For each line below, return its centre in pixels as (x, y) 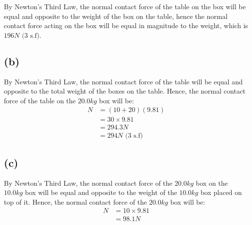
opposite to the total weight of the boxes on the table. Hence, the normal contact (125, 91)
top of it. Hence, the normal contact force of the (76, 201)
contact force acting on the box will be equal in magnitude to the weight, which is (126, 25)
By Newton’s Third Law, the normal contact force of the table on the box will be (125, 6)
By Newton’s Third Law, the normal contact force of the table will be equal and (123, 81)
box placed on (221, 192)
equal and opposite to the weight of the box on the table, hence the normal (116, 16)
